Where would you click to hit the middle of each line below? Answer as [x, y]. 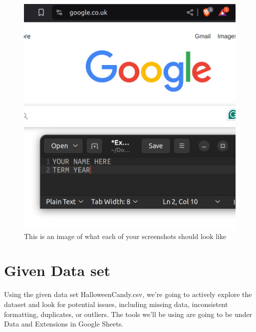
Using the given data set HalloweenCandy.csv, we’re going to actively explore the [128, 294]
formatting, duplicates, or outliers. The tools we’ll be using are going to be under [128, 314]
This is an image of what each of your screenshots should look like [125, 236]
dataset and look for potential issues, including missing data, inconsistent [116, 304]
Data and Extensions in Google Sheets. [64, 324]
